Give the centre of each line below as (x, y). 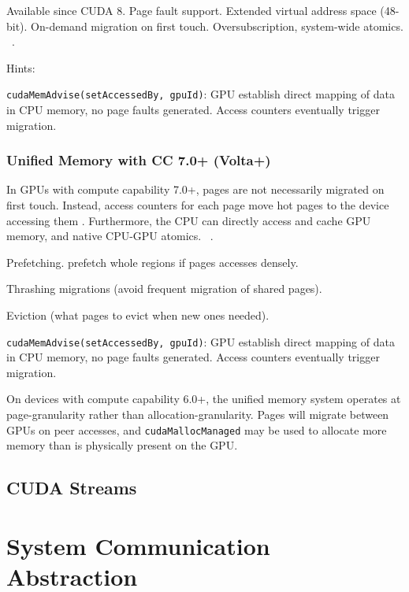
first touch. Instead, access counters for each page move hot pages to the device (198, 205)
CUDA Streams (72, 488)
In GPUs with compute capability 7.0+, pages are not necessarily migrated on (195, 189)
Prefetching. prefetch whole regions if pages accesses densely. (152, 262)
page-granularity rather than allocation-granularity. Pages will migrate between (198, 414)
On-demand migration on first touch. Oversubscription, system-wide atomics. (217, 26)
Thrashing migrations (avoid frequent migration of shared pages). (164, 289)
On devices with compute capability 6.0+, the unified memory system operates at (204, 399)
